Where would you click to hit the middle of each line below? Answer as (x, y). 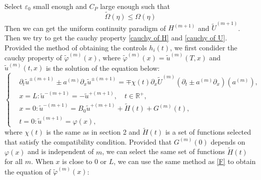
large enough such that (135, 6)
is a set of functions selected (208, 132)
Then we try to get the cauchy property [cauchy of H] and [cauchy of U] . (116, 38)
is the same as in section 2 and (93, 132)
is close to (77, 161)
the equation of (28, 171)
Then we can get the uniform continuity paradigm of (85, 28)
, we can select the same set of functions (163, 151)
